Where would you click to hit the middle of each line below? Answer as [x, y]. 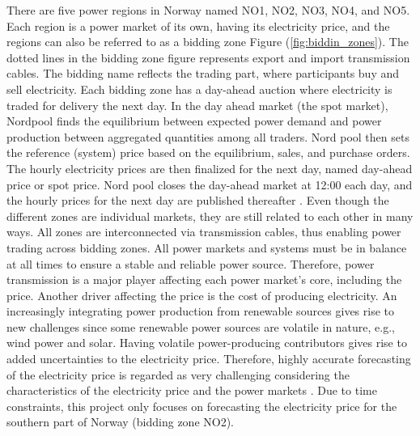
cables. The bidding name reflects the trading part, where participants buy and [203, 73]
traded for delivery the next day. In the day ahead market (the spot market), [197, 105]
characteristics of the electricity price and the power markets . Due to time [192, 390]
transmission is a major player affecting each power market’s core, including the [204, 279]
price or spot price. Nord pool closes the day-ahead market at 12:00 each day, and [210, 184]
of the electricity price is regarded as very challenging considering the [178, 374]
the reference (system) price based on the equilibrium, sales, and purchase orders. [208, 152]
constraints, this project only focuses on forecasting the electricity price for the [202, 406]
